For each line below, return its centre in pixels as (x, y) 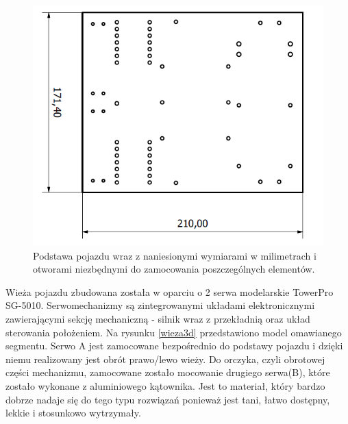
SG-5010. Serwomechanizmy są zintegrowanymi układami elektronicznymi (160, 305)
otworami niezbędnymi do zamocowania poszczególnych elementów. (174, 269)
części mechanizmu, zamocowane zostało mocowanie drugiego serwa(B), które (168, 372)
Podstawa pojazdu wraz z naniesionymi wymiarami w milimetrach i (175, 255)
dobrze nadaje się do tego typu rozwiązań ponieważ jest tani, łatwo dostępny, (168, 399)
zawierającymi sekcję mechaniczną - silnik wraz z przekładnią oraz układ (158, 319)
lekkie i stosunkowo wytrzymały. (73, 413)
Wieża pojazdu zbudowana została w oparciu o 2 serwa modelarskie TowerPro (170, 291)
